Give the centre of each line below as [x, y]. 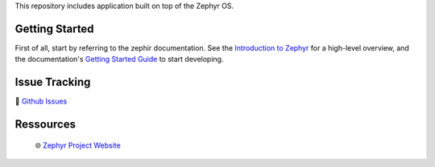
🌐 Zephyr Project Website [78, 145]
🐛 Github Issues [41, 101]
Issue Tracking [53, 82]
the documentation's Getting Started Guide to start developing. [119, 59]
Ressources [46, 124]
